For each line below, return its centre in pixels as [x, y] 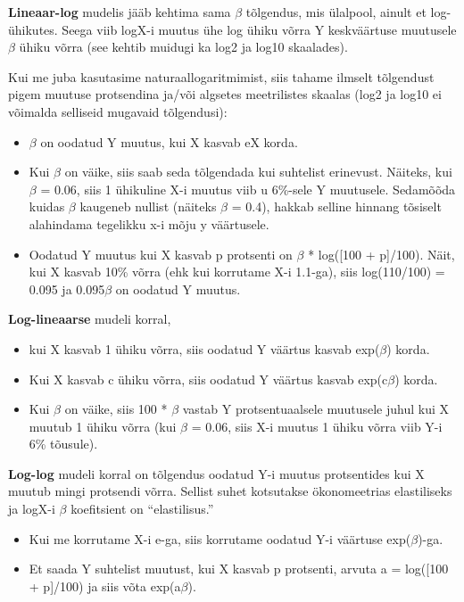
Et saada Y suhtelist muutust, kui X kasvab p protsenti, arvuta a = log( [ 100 [239, 569]
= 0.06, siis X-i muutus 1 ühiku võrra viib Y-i [317, 426]
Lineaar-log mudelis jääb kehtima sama [120, 12]
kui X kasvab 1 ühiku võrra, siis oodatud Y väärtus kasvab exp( [204, 348]
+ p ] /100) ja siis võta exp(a [105, 586]
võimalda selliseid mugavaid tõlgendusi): [118, 111]
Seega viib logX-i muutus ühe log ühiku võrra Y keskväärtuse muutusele [259, 29]
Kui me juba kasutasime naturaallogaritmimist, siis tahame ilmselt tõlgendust [221, 76]
